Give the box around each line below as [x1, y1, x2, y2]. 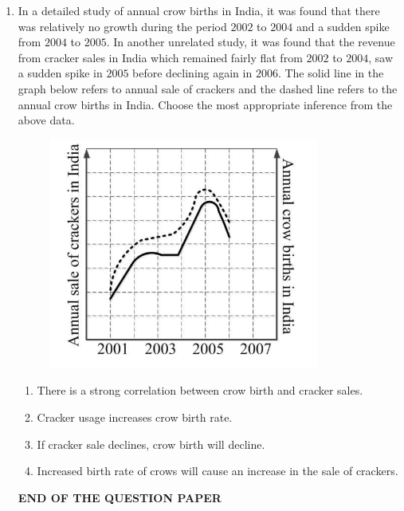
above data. [18, 112, 75, 128]
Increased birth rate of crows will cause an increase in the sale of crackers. [37, 462, 398, 479]
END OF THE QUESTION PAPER [18, 489, 222, 505]
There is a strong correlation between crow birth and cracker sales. [37, 382, 363, 399]
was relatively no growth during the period [18, 18, 227, 34]
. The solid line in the [277, 65, 384, 81]
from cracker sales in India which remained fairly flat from [18, 49, 303, 65]
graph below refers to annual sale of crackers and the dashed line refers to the [18, 80, 398, 96]
